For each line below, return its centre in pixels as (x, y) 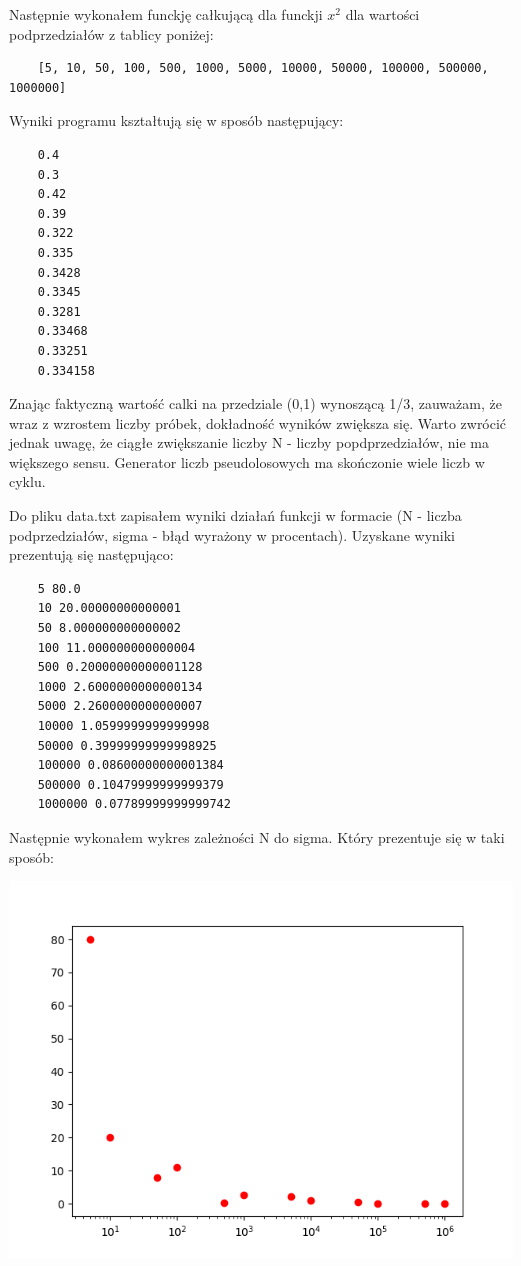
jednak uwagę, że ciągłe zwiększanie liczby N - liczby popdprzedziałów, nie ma (249, 442)
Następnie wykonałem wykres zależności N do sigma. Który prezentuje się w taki (257, 836)
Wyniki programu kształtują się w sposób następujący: (176, 120)
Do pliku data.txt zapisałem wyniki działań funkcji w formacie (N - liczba (235, 515)
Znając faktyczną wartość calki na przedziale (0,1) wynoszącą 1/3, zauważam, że (255, 403)
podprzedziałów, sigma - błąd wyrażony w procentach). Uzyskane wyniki (232, 534)
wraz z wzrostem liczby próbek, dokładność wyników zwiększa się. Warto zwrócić (258, 422)
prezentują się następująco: (91, 554)
